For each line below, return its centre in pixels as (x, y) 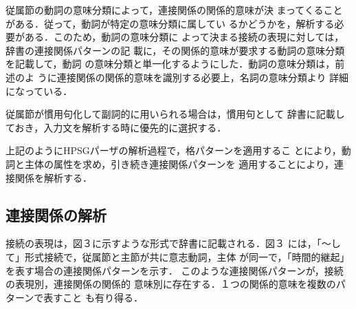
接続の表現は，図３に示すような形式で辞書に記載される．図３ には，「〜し (173, 243)
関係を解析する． (53, 177)
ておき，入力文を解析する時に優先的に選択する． (116, 127)
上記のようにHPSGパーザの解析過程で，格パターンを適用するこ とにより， (174, 150)
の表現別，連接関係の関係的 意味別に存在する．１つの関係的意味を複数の (171, 284)
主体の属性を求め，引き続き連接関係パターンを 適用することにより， (179, 163)
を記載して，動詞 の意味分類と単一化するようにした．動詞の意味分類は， (170, 64)
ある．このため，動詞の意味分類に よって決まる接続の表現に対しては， (184, 37)
